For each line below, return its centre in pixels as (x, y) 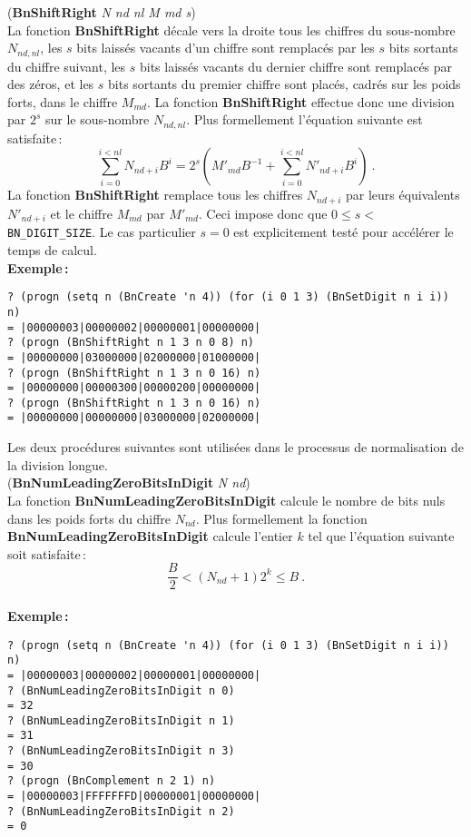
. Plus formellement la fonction (281, 518)
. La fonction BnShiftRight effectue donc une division (300, 101)
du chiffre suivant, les (67, 66)
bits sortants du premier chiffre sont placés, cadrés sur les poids (285, 84)
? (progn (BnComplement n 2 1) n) (112, 781)
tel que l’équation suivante (381, 536)
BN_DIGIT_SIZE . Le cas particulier (102, 232)
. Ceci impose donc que (263, 213)
